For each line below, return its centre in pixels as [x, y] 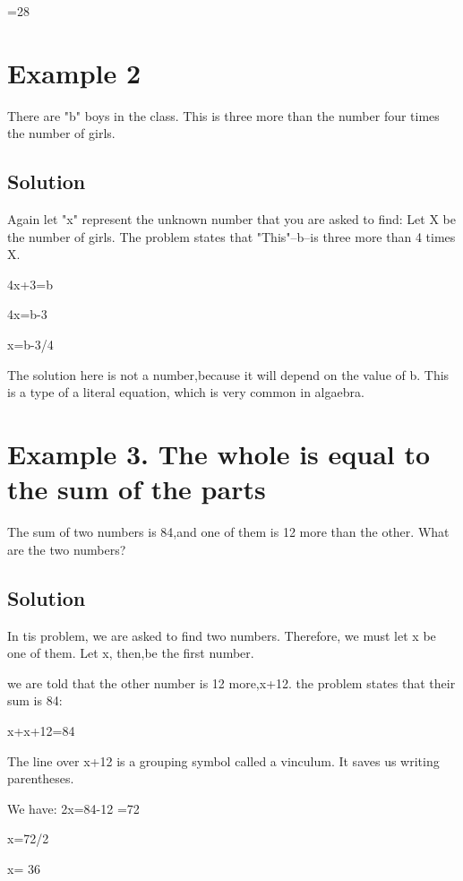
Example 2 [74, 72]
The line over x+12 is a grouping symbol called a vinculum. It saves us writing [223, 760]
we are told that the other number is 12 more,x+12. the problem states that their [231, 682]
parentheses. [41, 778]
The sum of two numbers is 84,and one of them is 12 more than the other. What [228, 532]
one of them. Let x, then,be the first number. [131, 653]
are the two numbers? [67, 549]
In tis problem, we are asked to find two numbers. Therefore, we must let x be [222, 635]
